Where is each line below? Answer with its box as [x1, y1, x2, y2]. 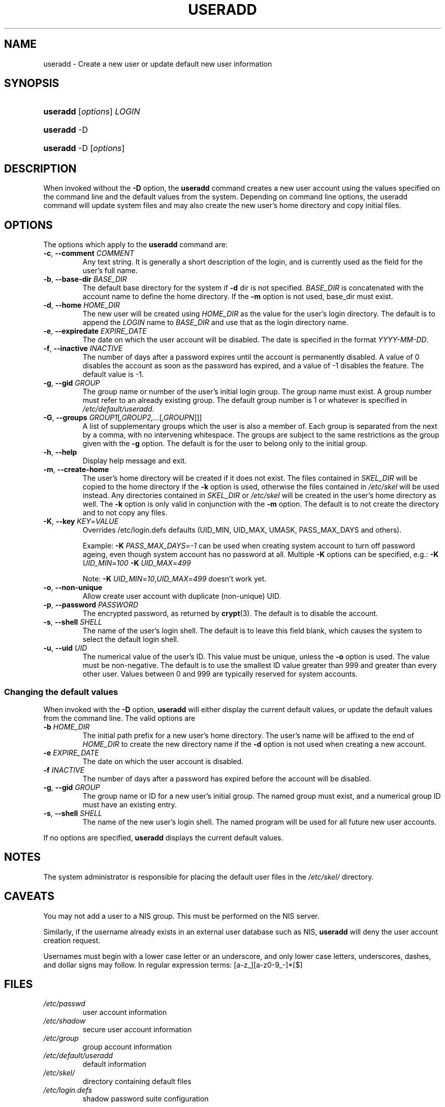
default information [82, 1060, 146, 1069]
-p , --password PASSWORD [43, 600, 139, 609]
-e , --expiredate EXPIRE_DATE [43, 327, 147, 336]
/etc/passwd [43, 999, 85, 1008]
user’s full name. [82, 266, 138, 275]
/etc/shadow [43, 1016, 86, 1026]
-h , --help [43, 448, 77, 457]
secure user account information [82, 1025, 192, 1034]
